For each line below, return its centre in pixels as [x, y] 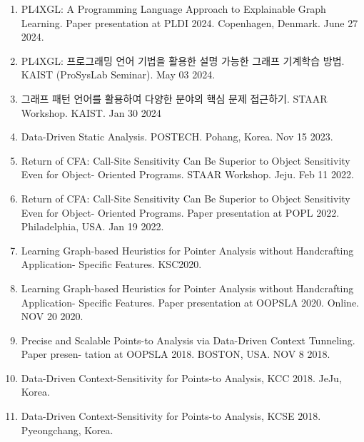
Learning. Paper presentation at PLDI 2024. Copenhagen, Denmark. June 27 [189, 22]
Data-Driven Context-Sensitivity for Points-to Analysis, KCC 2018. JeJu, [181, 377]
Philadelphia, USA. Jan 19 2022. [92, 226]
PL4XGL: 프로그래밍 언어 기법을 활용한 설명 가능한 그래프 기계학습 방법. [183, 60]
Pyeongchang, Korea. [67, 430]
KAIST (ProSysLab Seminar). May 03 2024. [118, 74]
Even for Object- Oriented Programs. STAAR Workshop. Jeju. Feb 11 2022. [187, 174]
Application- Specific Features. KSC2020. [111, 264]
